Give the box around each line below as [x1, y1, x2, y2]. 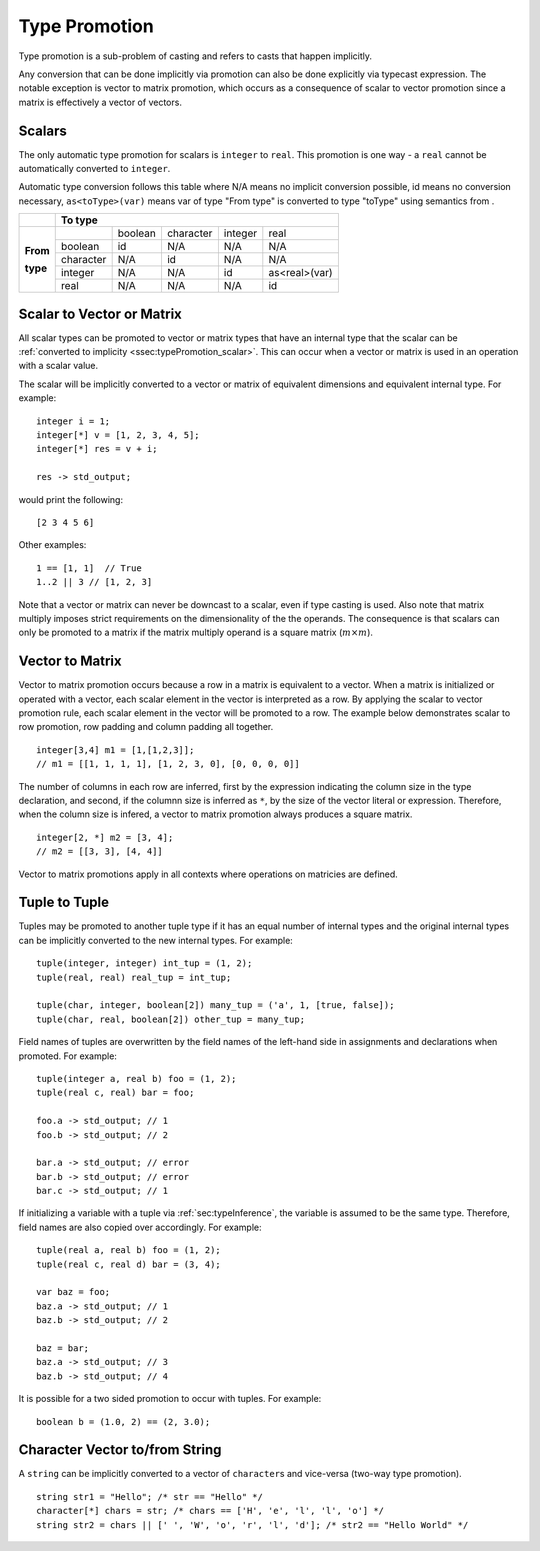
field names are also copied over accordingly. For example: [18, 1221, 262, 1233]
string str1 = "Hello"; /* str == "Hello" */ [36, 1491, 264, 1502]
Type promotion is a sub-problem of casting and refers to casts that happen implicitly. [18, 50, 373, 62]
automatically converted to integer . [18, 163, 171, 175]
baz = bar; [36, 1343, 90, 1354]
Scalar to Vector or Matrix [18, 305, 182, 322]
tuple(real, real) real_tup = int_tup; [36, 971, 232, 983]
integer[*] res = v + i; [36, 443, 158, 455]
